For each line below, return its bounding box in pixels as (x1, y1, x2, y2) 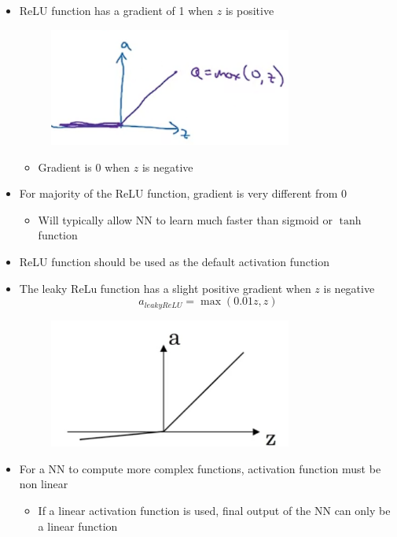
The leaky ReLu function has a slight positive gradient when (19, 280, 311, 296)
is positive (225, 2, 274, 18)
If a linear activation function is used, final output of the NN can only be (38, 502, 391, 519)
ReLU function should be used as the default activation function (19, 254, 330, 270)
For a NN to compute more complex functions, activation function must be (19, 460, 381, 476)
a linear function (38, 517, 118, 534)
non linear (19, 476, 68, 492)
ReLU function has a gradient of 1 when (19, 2, 214, 18)
